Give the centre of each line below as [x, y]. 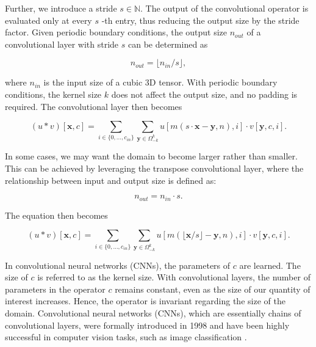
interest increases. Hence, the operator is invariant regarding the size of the [145, 301]
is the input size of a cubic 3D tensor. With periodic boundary [160, 82]
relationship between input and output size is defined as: [111, 180]
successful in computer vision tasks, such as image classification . [126, 337]
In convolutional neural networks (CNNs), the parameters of [118, 265]
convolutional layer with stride [62, 44]
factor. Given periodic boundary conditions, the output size [116, 32]
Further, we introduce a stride [61, 8]
